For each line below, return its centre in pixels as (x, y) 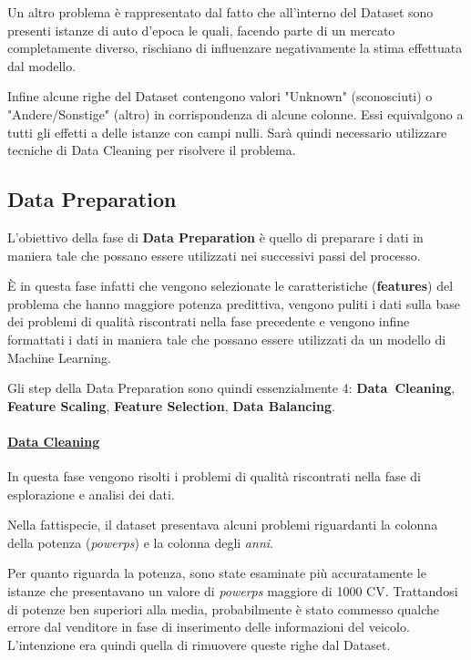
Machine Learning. (59, 357)
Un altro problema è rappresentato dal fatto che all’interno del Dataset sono (220, 12)
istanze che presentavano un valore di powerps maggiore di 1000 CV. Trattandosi (233, 591)
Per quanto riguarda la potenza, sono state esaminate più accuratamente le (217, 573)
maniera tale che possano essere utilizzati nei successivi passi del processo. (214, 255)
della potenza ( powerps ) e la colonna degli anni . (140, 542)
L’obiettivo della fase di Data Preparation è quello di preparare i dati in (215, 237)
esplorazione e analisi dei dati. (91, 494)
